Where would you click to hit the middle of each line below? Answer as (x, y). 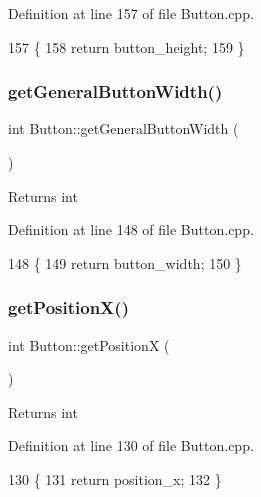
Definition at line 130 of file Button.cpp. (131, 445)
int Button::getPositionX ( (89, 344)
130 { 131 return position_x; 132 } (115, 478)
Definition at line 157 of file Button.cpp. (131, 13)
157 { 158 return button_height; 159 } (126, 46)
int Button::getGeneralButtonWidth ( (123, 128)
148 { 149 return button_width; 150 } (125, 262)
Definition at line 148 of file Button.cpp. (131, 229)
